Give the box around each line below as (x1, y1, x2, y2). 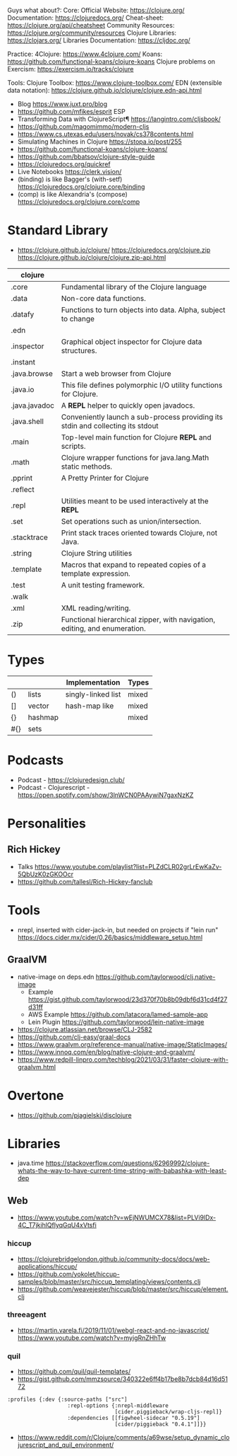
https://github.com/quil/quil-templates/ (17, 1368, 131, 1376)
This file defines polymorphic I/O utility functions (61, 380, 223, 390)
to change (61, 314, 95, 323)
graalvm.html (17, 1062, 56, 1071)
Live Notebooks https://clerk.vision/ (17, 168, 122, 176)
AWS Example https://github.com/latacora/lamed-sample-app (28, 1010, 208, 1019)
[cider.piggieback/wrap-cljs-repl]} (114, 1409, 222, 1416)
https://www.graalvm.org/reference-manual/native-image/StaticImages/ (17, 1040, 228, 1048)
